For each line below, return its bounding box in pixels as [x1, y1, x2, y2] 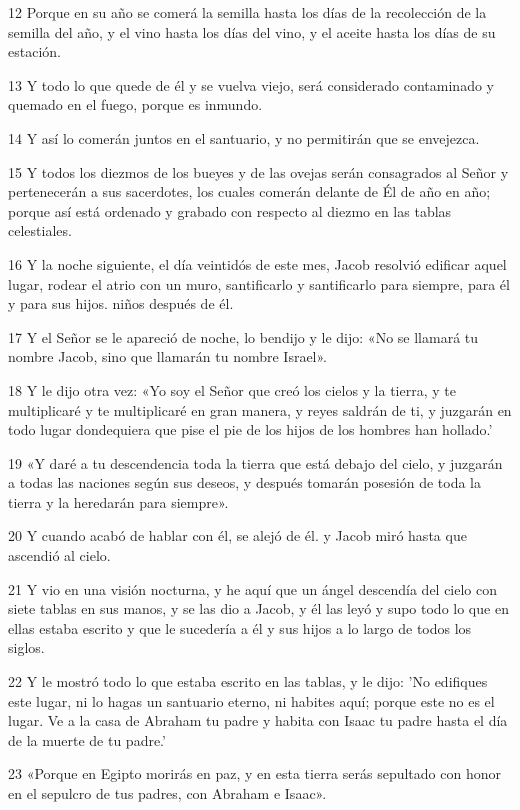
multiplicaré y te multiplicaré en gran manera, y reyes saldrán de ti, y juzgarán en [8, 399, 512, 420]
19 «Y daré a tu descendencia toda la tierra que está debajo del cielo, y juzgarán [8, 452, 503, 473]
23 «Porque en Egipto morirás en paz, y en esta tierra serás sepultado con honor [8, 763, 501, 784]
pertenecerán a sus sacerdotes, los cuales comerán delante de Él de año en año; [8, 181, 491, 202]
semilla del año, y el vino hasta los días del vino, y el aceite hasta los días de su [8, 21, 496, 42]
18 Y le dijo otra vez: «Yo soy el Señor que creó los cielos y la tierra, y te [8, 379, 456, 400]
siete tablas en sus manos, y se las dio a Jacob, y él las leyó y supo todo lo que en [8, 598, 509, 619]
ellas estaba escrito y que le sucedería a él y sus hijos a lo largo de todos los [8, 617, 472, 638]
